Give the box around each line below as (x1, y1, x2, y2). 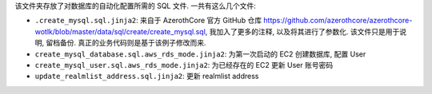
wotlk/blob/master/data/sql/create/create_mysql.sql (34, 26, 206, 36)
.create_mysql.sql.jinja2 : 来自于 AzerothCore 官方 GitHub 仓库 (34, 16, 262, 25)
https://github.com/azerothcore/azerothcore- (263, 16, 413, 25)
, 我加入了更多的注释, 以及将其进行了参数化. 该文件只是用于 (205, 26, 400, 36)
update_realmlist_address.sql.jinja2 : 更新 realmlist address (34, 72, 259, 81)
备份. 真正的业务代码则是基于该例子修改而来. (59, 38, 206, 48)
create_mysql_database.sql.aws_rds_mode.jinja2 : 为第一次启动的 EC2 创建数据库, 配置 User (34, 49, 366, 59)
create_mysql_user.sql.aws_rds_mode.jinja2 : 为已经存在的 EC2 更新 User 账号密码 (34, 60, 334, 69)
